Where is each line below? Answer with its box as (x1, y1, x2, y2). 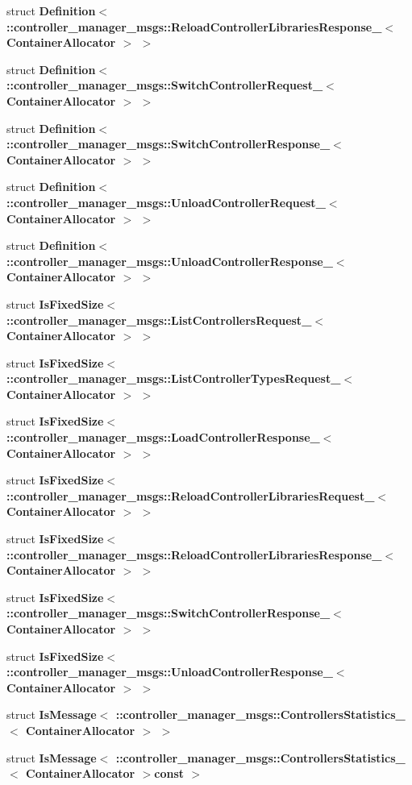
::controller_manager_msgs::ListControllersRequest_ (6, 311, 312, 328)
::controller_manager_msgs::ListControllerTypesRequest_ (6, 370, 341, 387)
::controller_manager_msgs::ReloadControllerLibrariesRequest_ (6, 487, 375, 504)
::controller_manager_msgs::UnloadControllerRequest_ (6, 193, 326, 210)
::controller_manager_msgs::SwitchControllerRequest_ (6, 77, 323, 93)
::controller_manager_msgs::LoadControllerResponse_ (6, 429, 320, 446)
